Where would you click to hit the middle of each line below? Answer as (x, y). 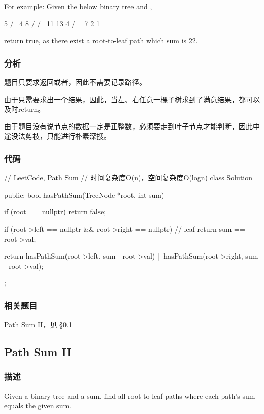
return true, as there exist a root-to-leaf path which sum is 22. (101, 40)
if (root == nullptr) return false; (55, 212)
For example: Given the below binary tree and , (78, 6)
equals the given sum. (38, 406)
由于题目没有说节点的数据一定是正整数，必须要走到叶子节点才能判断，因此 (128, 126)
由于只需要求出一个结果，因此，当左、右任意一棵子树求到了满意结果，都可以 (132, 99)
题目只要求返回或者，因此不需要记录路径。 (75, 82)
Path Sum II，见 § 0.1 (38, 324)
